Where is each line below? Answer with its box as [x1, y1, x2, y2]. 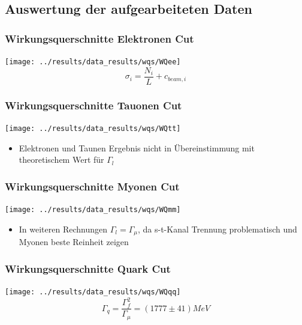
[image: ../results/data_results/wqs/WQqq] [5, 287, 181, 296]
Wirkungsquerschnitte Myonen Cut [5, 178, 180, 193]
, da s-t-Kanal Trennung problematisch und [138, 222, 297, 235]
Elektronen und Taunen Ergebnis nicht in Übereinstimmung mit [19, 141, 255, 154]
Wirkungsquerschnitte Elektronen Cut [5, 31, 194, 46]
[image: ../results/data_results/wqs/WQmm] [5, 205, 181, 214]
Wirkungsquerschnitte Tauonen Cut [5, 97, 182, 112]
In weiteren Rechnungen [19, 222, 108, 235]
